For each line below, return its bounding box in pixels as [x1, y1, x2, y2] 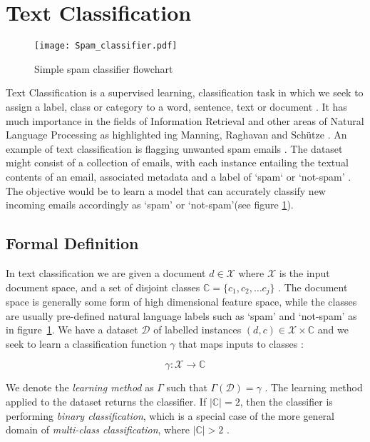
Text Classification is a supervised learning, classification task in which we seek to [6, 85, 364, 100]
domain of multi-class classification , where [6, 422, 190, 437]
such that [166, 380, 207, 395]
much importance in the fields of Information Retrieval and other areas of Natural [6, 113, 364, 128]
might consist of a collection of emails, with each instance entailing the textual [6, 155, 349, 170]
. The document [278, 279, 348, 294]
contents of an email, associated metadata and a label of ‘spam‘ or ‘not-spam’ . [6, 169, 351, 184]
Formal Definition [6, 232, 139, 254]
